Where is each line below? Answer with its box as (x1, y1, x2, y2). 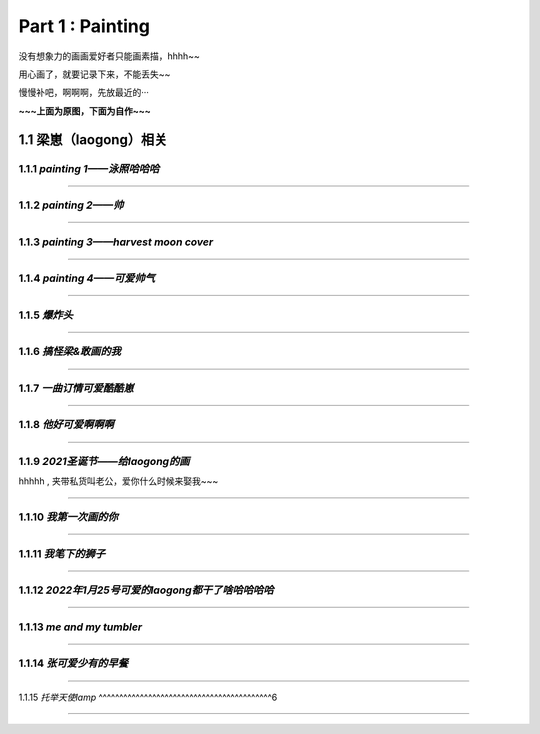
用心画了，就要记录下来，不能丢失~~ (18, 68, 171, 80)
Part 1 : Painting (18, 15, 150, 37)
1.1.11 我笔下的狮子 (18, 546, 106, 560)
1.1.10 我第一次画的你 (18, 510, 119, 524)
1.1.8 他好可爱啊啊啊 (18, 418, 115, 432)
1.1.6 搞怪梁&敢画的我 (18, 345, 122, 359)
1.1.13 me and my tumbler (18, 620, 143, 634)
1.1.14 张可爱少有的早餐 (18, 656, 129, 670)
